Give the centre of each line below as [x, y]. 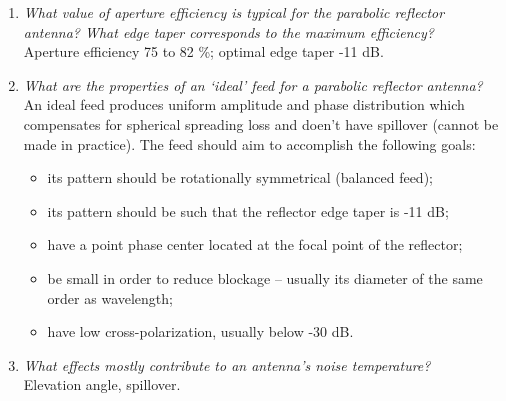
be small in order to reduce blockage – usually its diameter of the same [265, 277]
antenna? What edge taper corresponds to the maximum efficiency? [228, 31]
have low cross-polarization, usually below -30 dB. [200, 331]
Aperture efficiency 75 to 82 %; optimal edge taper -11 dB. [203, 51]
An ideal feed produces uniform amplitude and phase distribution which [244, 104]
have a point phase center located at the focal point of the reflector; [255, 244]
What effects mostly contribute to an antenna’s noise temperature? [227, 364]
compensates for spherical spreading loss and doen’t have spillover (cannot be [261, 123]
